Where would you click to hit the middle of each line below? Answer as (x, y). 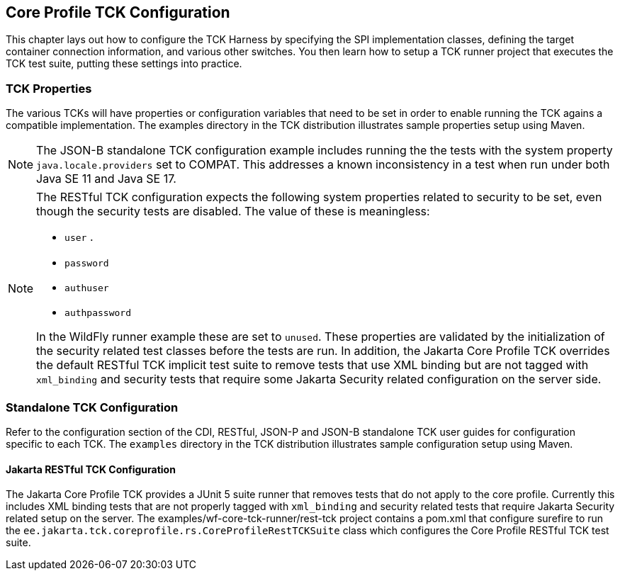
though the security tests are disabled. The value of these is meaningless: (233, 211)
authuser (87, 288)
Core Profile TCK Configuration (118, 12)
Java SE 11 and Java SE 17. (106, 179)
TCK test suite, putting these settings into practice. (124, 64)
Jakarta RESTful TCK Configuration (91, 469)
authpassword (98, 313)
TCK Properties (49, 88)
